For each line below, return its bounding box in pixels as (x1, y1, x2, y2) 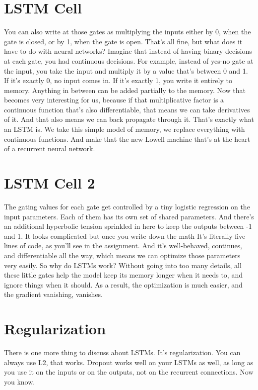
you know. (4, 376, 35, 387)
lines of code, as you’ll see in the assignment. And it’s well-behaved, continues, (4, 240, 243, 251)
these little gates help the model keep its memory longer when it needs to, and (4, 270, 243, 280)
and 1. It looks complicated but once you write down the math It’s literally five (4, 230, 246, 241)
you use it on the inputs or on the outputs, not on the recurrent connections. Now (4, 367, 254, 377)
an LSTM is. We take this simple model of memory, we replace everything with (4, 124, 245, 134)
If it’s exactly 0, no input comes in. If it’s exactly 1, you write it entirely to (4, 75, 232, 86)
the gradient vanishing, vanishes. (4, 289, 103, 299)
